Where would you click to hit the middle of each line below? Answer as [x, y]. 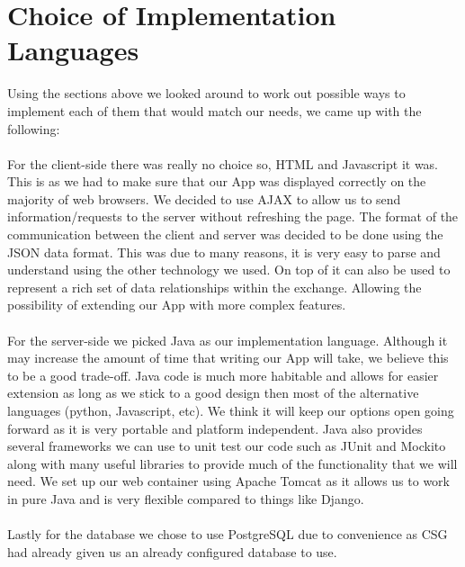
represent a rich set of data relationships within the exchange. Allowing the [215, 287]
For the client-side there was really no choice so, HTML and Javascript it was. [223, 163]
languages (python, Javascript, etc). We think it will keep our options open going [231, 410]
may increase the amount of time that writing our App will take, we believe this [228, 358]
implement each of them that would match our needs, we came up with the [215, 110]
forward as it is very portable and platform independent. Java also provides [215, 428]
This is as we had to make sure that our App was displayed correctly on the [217, 181]
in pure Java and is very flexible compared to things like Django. [186, 498]
